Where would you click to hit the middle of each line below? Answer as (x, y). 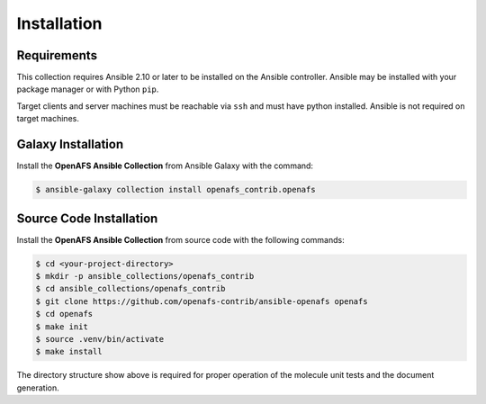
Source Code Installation (87, 218)
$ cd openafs (64, 314)
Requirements (57, 55)
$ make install (69, 352)
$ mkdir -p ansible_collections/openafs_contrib (145, 276)
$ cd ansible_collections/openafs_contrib (130, 289)
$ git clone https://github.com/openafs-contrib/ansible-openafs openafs (202, 301)
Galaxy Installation (70, 144)
